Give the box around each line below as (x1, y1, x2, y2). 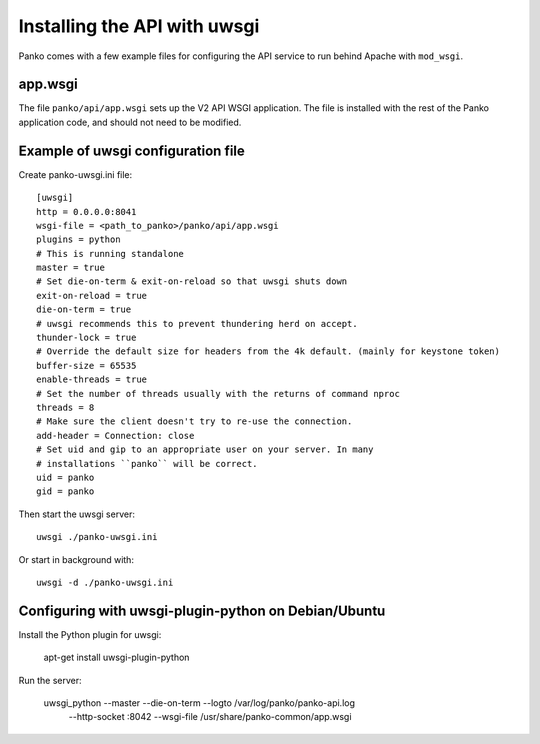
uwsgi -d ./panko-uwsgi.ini (36, 576, 174, 588)
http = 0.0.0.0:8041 (36, 206, 137, 217)
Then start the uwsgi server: (18, 508, 135, 520)
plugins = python (36, 234, 121, 245)
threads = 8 (36, 402, 95, 413)
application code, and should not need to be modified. (18, 116, 242, 128)
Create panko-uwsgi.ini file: (18, 168, 133, 180)
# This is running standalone (36, 248, 185, 259)
